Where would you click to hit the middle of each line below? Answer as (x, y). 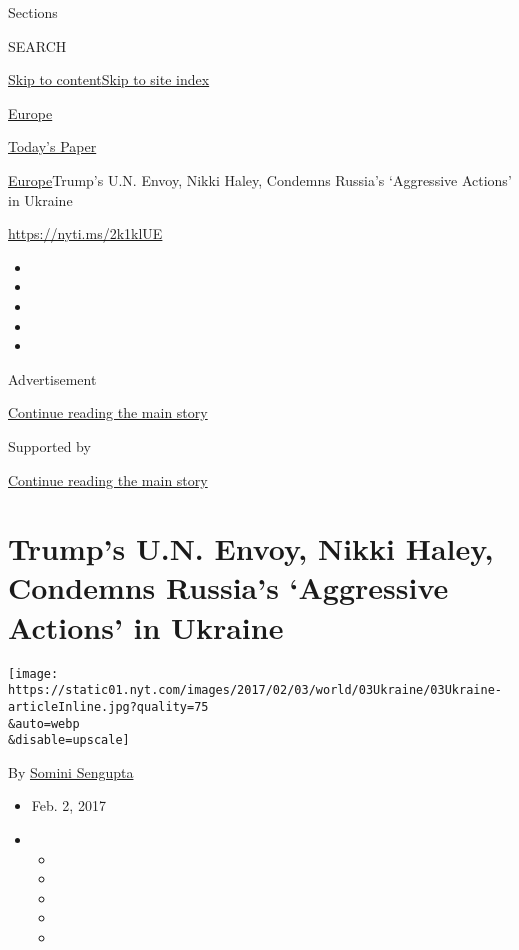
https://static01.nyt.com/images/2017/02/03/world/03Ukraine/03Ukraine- (255, 690)
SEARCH (37, 45)
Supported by (49, 445)
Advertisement (52, 378)
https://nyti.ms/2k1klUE (85, 233)
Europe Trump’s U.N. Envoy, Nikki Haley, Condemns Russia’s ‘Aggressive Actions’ (260, 179)
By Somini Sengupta (71, 771)
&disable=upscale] (69, 740)
